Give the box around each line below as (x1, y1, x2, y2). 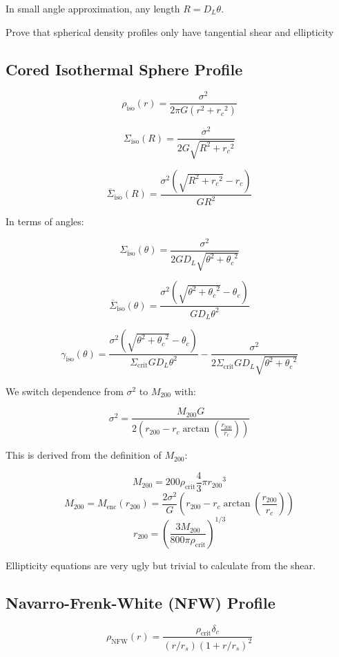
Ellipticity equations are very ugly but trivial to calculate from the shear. (6, 558, 316, 572)
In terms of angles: (6, 214, 84, 229)
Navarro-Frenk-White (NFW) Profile (6, 591, 275, 613)
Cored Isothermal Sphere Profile (6, 58, 243, 79)
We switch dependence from (6, 383, 124, 398)
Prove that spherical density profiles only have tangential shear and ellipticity (6, 24, 334, 39)
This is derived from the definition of (6, 448, 162, 462)
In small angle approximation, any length (6, 1, 180, 15)
